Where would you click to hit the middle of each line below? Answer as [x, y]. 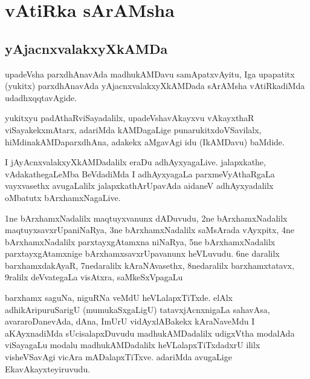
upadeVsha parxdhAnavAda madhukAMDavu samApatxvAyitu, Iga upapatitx [150, 74]
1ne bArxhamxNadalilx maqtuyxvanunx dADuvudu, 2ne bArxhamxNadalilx [146, 218]
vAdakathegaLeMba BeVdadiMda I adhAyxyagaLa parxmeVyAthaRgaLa [140, 173]
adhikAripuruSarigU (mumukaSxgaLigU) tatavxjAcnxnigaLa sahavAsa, [137, 309]
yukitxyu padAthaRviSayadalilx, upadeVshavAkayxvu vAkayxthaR [130, 118]
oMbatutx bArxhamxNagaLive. [63, 197]
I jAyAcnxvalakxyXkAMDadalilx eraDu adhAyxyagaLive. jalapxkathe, [135, 162]
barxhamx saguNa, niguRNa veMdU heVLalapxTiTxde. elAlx [119, 298]
